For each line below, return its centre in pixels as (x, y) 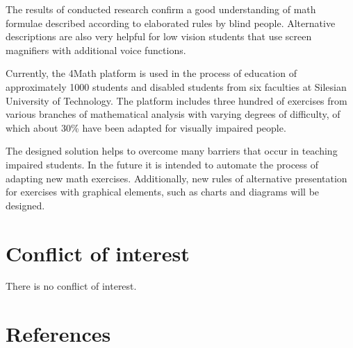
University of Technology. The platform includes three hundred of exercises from (176, 100)
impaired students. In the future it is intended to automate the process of (162, 164)
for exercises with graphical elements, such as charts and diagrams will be (163, 192)
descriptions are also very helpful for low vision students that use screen (159, 36)
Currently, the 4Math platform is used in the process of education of (151, 73)
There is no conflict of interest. (71, 286)
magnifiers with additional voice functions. (96, 50)
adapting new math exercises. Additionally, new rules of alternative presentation (176, 178)
